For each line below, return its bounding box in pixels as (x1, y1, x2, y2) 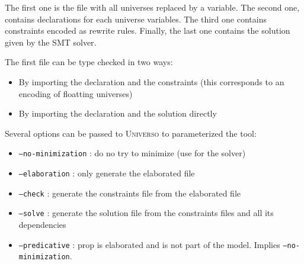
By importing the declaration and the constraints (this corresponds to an (18, 75, 284, 88)
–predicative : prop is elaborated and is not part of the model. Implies (18, 238, 280, 250)
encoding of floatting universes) (18, 87, 133, 99)
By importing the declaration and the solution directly (18, 107, 217, 120)
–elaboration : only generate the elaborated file (18, 167, 195, 179)
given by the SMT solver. (5, 36, 97, 48)
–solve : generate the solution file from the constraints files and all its (18, 207, 274, 219)
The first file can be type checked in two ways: (5, 56, 173, 68)
